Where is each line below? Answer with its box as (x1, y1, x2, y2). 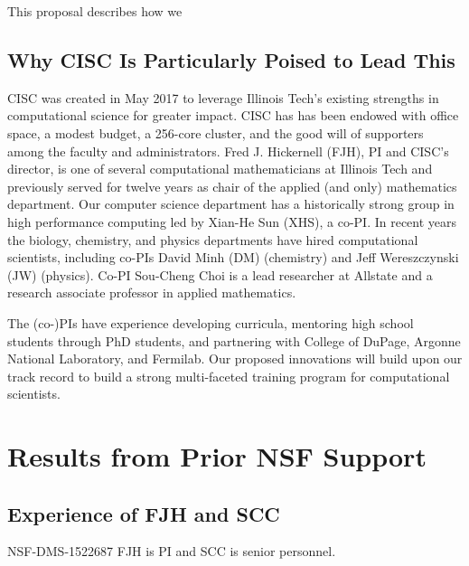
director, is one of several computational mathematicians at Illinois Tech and (7, 159, 433, 178)
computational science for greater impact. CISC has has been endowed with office (7, 106, 459, 125)
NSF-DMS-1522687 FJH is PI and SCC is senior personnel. (7, 542, 336, 561)
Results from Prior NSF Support (7, 438, 427, 475)
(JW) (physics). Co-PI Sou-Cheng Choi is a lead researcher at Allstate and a (7, 265, 433, 284)
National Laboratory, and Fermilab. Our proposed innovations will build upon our (7, 349, 463, 368)
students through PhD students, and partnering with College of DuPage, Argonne (7, 331, 461, 350)
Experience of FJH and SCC (7, 499, 280, 527)
